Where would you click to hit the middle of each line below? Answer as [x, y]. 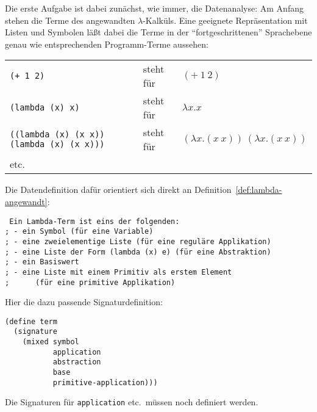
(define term [31, 321]
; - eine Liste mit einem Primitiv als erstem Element [119, 272]
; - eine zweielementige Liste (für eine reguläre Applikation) [138, 241]
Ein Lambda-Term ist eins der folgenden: [94, 221]
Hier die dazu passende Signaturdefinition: [84, 302]
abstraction [77, 362]
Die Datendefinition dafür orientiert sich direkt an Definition [118, 190]
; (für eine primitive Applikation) [90, 282]
